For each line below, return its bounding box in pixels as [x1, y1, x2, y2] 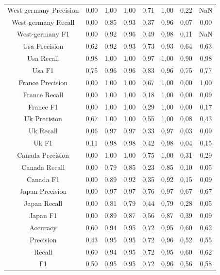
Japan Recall [24, 198, 63, 208]
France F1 [28, 101, 58, 111]
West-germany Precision [7, 4, 79, 15]
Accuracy [29, 222, 57, 232]
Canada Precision [17, 149, 69, 160]
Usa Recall [27, 53, 59, 63]
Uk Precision [24, 113, 62, 124]
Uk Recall [28, 126, 58, 136]
